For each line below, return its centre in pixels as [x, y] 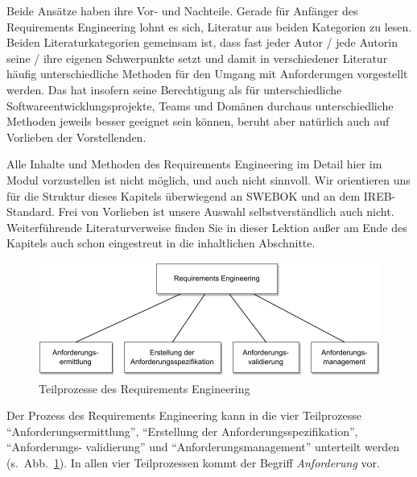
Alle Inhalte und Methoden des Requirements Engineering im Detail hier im [194, 164]
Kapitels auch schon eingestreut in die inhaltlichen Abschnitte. [161, 243]
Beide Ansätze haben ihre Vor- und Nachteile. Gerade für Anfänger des [182, 10]
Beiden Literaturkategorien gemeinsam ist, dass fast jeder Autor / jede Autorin [202, 42]
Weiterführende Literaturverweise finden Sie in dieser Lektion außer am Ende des [207, 227]
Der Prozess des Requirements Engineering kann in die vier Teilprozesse [184, 415]
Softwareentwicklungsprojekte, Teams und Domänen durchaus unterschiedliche [200, 105]
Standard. [31, 212]
